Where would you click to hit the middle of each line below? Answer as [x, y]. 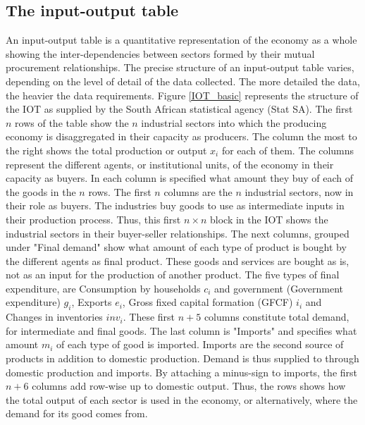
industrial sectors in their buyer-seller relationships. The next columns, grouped [178, 233]
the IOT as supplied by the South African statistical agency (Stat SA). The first [179, 109]
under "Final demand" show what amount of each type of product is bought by [176, 247]
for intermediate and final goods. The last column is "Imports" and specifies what [181, 330]
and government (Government [279, 288]
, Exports [92, 302]
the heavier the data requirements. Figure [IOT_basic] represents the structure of [182, 95]
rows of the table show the [72, 122]
